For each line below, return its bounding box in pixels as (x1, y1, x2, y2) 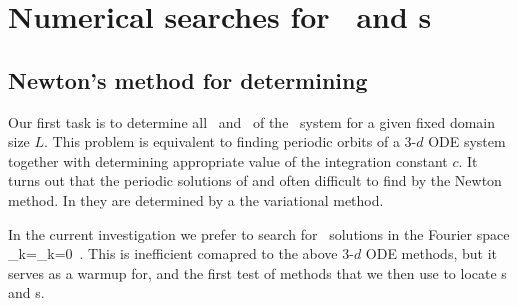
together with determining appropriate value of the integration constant (8, 150, 448, 171)
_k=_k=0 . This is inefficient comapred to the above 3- (8, 243, 354, 264)
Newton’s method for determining (8, 64, 368, 95)
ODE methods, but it (365, 243, 497, 264)
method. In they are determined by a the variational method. (8, 189, 384, 210)
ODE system (428, 131, 506, 152)
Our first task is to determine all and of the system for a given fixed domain (8, 111, 496, 132)
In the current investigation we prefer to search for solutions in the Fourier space (8, 223, 510, 244)
